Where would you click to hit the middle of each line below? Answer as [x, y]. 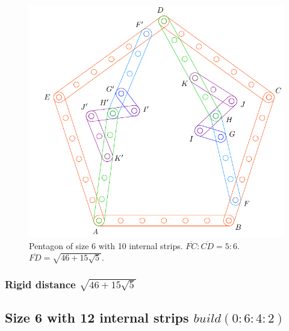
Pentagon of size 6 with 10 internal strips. [106, 245]
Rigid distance [40, 284]
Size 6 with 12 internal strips [97, 317]
